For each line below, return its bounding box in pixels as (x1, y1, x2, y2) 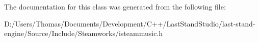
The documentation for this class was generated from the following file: (4, 1, 226, 11)
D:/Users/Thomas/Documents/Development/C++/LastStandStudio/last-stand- (4, 18, 255, 28)
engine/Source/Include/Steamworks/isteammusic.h (4, 28, 163, 38)
